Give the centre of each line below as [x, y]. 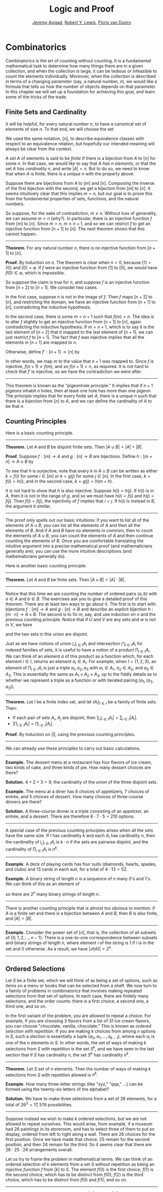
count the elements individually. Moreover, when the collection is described [81, 76]
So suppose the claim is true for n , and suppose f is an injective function [77, 282]
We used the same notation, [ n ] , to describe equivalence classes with [75, 138]
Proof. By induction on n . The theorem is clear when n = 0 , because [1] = [78, 262]
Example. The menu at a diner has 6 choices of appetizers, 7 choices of [77, 791]
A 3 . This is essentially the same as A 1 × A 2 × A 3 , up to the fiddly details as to [81, 675]
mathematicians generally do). [36, 556]
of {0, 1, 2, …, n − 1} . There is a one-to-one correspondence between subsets [81, 937]
